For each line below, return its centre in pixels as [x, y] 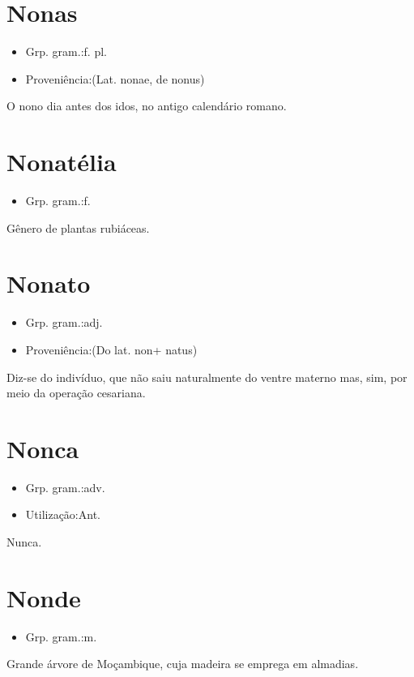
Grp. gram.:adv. [65, 487]
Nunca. [24, 542]
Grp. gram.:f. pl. [66, 51]
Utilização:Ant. [63, 514]
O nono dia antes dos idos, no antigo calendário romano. [147, 106]
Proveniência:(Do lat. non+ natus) [111, 349]
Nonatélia [62, 162]
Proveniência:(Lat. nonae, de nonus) [115, 78]
